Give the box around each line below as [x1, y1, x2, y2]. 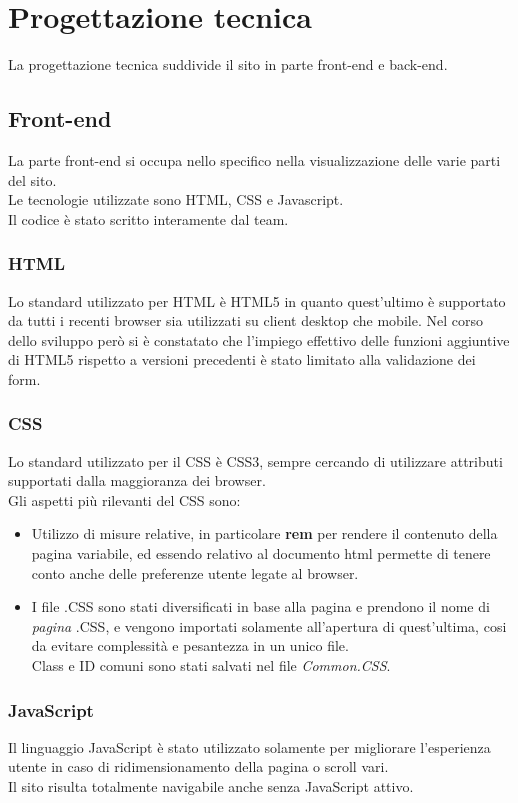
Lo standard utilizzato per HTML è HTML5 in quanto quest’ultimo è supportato [8, 290, 506, 311]
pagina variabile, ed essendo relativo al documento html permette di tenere [31, 543, 491, 564]
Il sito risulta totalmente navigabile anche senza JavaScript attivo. [8, 776, 414, 797]
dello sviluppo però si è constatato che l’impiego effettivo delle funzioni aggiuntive [8, 329, 510, 350]
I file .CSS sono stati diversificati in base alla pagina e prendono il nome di [31, 596, 490, 617]
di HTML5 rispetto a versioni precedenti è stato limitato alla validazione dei [8, 349, 476, 370]
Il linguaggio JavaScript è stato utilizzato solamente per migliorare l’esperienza [8, 736, 491, 757]
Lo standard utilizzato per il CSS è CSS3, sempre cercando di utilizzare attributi [8, 450, 503, 471]
